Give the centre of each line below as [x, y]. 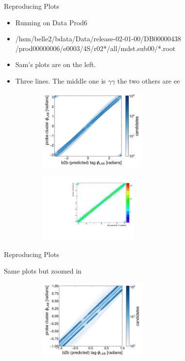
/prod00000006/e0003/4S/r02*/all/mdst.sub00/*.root [95, 48]
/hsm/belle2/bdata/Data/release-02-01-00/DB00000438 [98, 39]
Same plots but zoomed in [43, 270]
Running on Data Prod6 [51, 22]
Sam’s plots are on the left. [56, 64]
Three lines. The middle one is [60, 80]
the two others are [144, 80]
